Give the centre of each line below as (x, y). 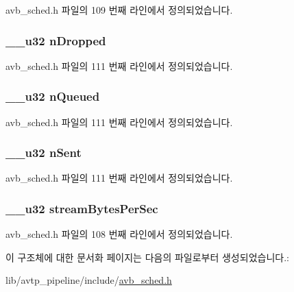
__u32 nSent (44, 153)
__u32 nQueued (53, 96)
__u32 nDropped (56, 40)
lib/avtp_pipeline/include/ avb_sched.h (89, 280)
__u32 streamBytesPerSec (82, 208)
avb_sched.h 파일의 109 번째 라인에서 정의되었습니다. (119, 10)
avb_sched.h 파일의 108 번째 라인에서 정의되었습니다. (119, 234)
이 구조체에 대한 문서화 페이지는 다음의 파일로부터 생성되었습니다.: (147, 257)
